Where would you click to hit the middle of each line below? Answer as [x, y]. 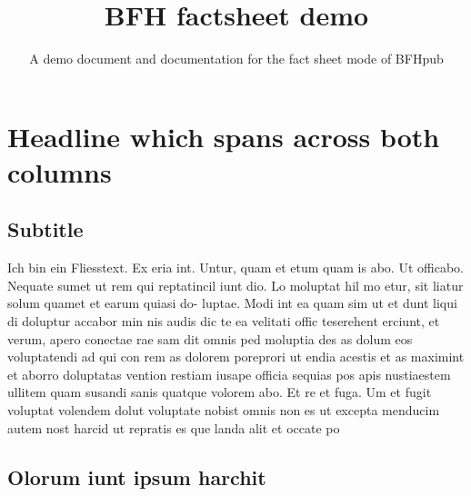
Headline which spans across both [224, 136]
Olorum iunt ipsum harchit [137, 476]
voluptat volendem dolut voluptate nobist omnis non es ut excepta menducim [224, 410]
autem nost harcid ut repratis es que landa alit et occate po [174, 427]
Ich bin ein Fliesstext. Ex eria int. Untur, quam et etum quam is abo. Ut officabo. [235, 268]
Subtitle [45, 229]
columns [60, 171]
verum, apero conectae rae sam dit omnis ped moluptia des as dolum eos [210, 338]
